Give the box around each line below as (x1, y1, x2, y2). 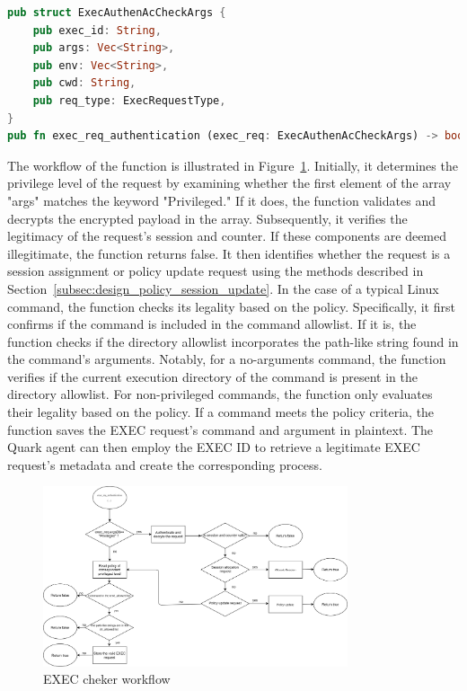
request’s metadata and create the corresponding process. (7, 455, 322, 474)
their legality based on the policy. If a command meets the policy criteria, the (7, 403, 435, 421)
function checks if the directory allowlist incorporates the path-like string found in (7, 332, 459, 350)
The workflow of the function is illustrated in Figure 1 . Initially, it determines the (7, 155, 458, 174)
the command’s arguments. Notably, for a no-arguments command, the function (7, 350, 446, 368)
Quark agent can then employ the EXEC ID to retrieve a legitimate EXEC (7, 438, 420, 456)
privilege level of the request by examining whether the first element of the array (7, 173, 452, 192)
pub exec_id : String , (32, 23, 162, 37)
